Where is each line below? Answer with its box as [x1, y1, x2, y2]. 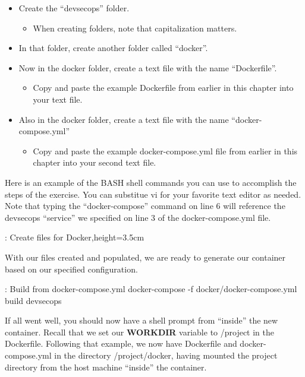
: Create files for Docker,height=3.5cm [5, 231, 144, 243]
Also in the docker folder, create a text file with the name [18, 113, 229, 125]
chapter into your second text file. [33, 156, 156, 169]
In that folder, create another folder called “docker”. [18, 42, 208, 54]
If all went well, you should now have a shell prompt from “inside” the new [5, 314, 278, 327]
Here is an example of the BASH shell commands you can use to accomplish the [5, 176, 297, 188]
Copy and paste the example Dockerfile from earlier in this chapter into [33, 81, 294, 94]
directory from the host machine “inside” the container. [5, 360, 207, 373]
